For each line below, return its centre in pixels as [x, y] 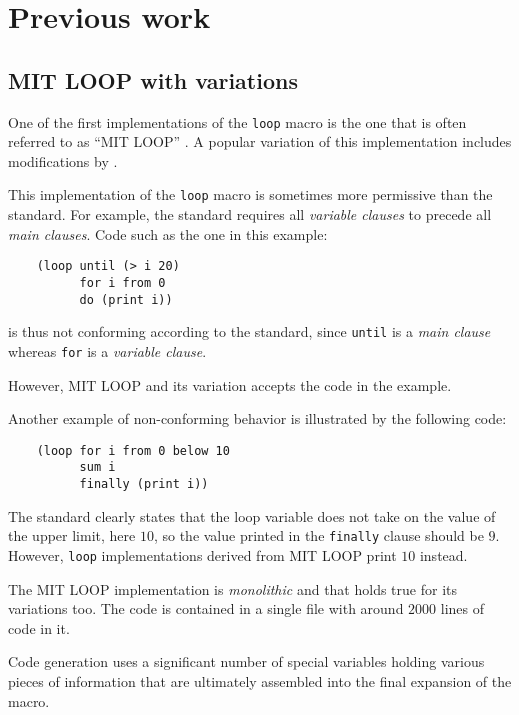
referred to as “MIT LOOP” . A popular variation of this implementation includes [260, 141]
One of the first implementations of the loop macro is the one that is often [237, 121]
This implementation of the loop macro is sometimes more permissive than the [250, 194]
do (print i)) [126, 299]
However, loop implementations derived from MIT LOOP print [202, 554]
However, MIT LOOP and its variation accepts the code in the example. [230, 384]
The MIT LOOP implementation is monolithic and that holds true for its [233, 588]
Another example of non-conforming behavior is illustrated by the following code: [257, 418]
